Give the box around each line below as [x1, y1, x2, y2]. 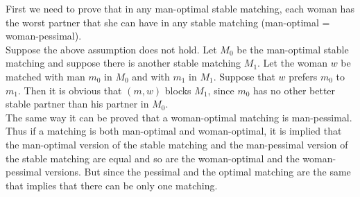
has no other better [253, 83, 336, 97]
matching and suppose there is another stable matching [6, 55, 241, 70]
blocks [164, 83, 191, 97]
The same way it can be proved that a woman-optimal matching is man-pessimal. [6, 110, 352, 124]
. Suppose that [213, 69, 275, 83]
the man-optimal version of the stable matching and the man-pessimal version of [6, 137, 348, 151]
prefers [289, 69, 318, 83]
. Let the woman [257, 55, 327, 70]
